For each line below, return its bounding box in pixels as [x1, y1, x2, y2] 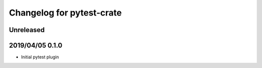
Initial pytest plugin [21, 54, 59, 60]
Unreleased [9, 26, 45, 34]
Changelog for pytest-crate [9, 7, 122, 18]
